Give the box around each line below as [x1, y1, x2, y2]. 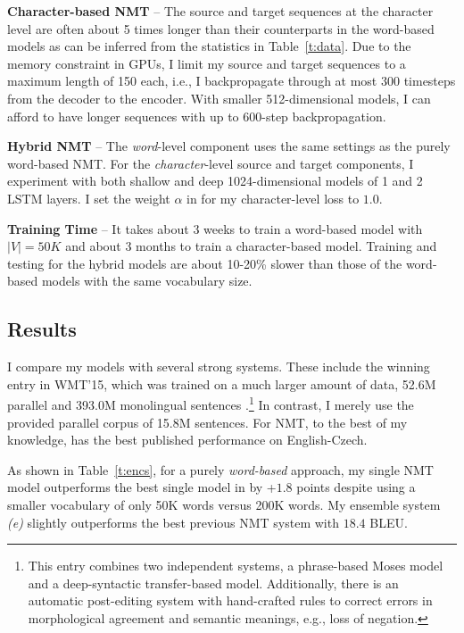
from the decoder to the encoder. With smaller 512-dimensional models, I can [7, 88, 431, 107]
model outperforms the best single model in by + [7, 478, 277, 496]
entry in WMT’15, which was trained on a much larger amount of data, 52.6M [7, 374, 436, 393]
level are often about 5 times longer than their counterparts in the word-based [7, 19, 435, 37]
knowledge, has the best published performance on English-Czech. [7, 430, 368, 449]
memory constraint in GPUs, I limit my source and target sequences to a [7, 54, 406, 72]
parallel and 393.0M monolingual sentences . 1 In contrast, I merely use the [7, 393, 414, 413]
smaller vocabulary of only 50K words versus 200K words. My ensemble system [7, 495, 441, 513]
